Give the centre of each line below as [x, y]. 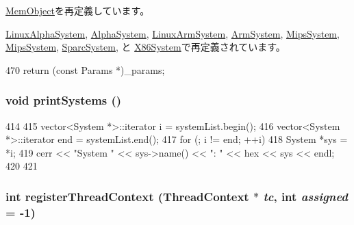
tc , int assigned [305, 196]
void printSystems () [64, 100]
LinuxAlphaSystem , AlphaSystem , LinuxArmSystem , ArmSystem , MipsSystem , [173, 33]
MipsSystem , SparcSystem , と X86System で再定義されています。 [146, 47]
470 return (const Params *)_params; [85, 69]
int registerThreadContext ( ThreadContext [127, 196]
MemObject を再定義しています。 [78, 10]
